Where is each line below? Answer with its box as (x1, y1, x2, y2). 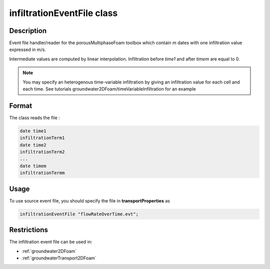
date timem (19, 163, 46, 168)
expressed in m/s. (9, 46, 46, 52)
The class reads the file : (9, 114, 60, 120)
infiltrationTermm (19, 170, 65, 176)
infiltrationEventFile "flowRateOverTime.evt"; (19, 211, 138, 217)
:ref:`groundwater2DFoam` (21, 248, 77, 254)
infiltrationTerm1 (19, 135, 65, 141)
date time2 (19, 142, 46, 147)
